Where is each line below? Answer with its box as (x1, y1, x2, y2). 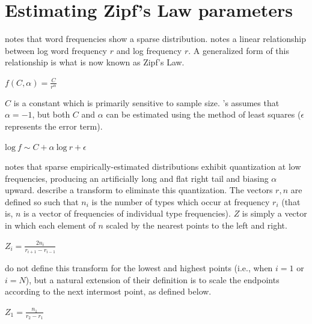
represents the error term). (5, 119, 103, 132)
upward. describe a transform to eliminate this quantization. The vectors (5, 184, 273, 196)
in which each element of (5, 219, 96, 232)
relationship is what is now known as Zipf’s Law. (5, 56, 185, 68)
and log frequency (116, 44, 182, 56)
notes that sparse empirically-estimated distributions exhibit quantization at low (5, 160, 301, 173)
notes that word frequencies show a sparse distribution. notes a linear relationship (5, 32, 306, 45)
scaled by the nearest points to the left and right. (106, 219, 287, 232)
